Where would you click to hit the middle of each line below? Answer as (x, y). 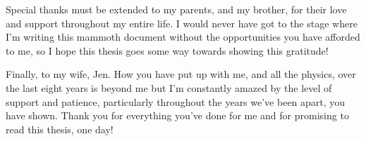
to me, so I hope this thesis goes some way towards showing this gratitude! (167, 50)
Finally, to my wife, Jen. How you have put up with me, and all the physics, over (181, 74)
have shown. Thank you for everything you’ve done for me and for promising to (177, 115)
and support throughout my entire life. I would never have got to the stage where (182, 23)
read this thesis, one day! (60, 129)
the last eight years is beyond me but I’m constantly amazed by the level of (169, 87)
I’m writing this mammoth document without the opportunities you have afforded (183, 37)
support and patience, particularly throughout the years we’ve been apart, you (176, 101)
